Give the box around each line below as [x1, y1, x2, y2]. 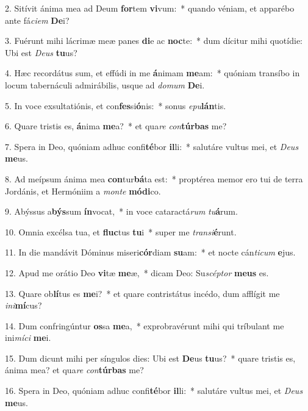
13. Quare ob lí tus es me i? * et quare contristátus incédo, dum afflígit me [5, 287, 280, 299]
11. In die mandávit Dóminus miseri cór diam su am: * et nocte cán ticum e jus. [5, 246, 296, 259]
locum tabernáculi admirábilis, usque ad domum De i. [5, 78, 205, 91]
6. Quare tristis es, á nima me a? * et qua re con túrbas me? [5, 120, 227, 132]
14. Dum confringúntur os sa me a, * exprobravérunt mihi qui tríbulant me [5, 319, 284, 332]
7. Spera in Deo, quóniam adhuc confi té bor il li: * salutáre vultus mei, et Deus [5, 140, 299, 152]
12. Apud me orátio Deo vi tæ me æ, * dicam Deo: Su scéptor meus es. [5, 266, 269, 279]
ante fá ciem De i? [5, 13, 70, 26]
